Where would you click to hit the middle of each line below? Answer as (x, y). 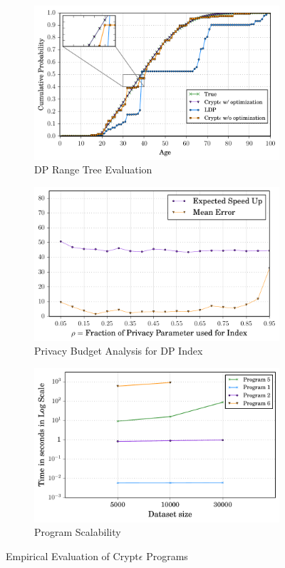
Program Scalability (78, 532)
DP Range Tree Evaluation (93, 169)
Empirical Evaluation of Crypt (72, 556)
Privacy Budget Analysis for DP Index (119, 351)
